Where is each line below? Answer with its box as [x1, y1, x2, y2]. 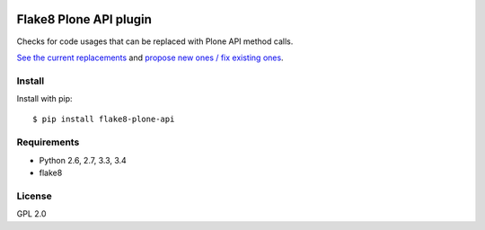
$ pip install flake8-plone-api [32, 114, 175, 125]
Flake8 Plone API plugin [16, 12, 152, 27]
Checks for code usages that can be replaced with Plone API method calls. [16, 36, 294, 47]
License [16, 190, 53, 202]
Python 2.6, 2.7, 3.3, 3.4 [39, 155, 128, 165]
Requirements [16, 136, 80, 148]
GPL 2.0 [16, 208, 47, 219]
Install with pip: [16, 93, 73, 104]
